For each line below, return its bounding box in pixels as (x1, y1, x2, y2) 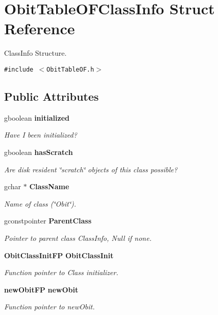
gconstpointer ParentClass (4, 215, 92, 226)
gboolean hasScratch (4, 146, 73, 157)
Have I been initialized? (4, 129, 77, 140)
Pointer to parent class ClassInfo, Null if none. (4, 232, 152, 243)
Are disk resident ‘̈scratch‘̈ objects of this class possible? (4, 164, 178, 174)
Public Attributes (4, 88, 99, 104)
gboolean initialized (4, 112, 69, 123)
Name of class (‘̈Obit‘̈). (4, 198, 77, 209)
